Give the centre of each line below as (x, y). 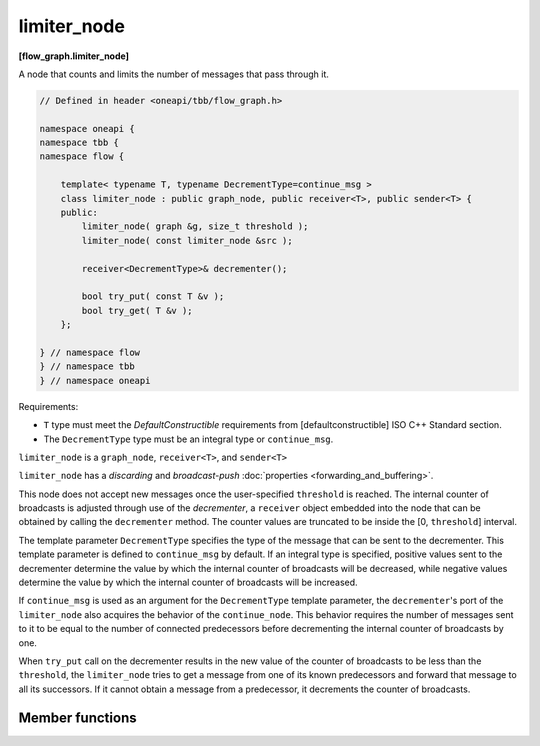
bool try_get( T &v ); (137, 310)
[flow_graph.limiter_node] (74, 56)
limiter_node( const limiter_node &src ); (187, 240)
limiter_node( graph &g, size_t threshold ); (195, 226)
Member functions (77, 717)
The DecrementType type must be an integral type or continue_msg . (188, 439)
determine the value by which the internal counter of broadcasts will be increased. (188, 582)
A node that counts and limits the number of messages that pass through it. (174, 74)
